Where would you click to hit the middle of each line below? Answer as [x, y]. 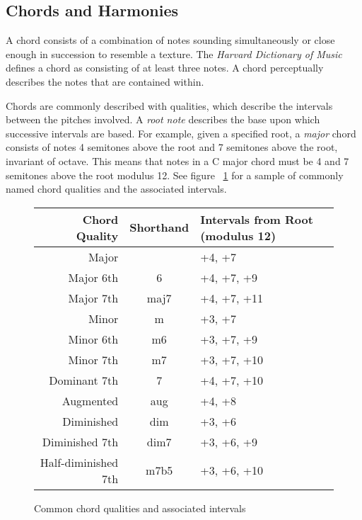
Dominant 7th [84, 380]
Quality [97, 235]
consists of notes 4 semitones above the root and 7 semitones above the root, [172, 147]
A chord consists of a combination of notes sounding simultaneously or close [170, 40]
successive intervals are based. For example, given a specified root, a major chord [181, 133]
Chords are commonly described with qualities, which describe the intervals [169, 105]
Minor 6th [93, 339]
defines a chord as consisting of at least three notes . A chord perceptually [165, 68]
